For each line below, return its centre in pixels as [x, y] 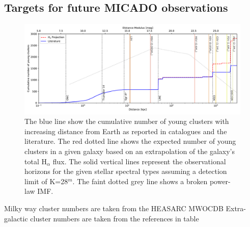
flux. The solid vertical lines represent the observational [139, 161]
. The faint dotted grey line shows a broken [140, 181]
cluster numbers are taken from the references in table [115, 218]
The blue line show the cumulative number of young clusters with [127, 121]
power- [220, 181]
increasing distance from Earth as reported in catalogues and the [126, 131]
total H [36, 161]
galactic [16, 218]
